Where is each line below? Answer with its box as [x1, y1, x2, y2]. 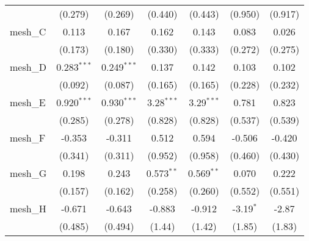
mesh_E [10, 95, 46, 109]
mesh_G [10, 166, 47, 180]
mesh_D [10, 60, 46, 74]
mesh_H [10, 201, 46, 215]
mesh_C [10, 24, 46, 38]
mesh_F [10, 131, 46, 145]
